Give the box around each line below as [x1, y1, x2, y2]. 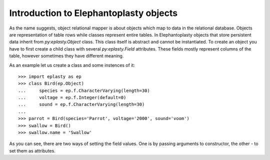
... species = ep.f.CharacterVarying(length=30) [18, 87, 150, 93]
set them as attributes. [9, 147, 56, 153]
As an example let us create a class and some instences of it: [9, 62, 135, 68]
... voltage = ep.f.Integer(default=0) [18, 95, 126, 100]
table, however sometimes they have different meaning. [9, 53, 124, 59]
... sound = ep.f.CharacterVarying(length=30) [18, 101, 145, 107]
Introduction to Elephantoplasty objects [9, 7, 177, 18]
